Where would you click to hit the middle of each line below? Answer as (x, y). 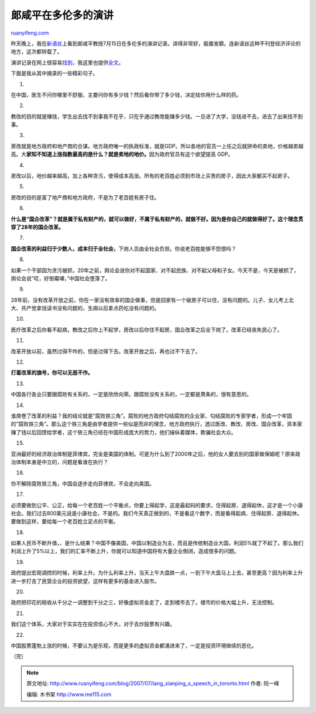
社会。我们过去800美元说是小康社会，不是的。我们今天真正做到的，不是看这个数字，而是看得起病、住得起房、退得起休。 (157, 513)
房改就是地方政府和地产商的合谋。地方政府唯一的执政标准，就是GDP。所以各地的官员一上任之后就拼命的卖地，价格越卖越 (157, 146)
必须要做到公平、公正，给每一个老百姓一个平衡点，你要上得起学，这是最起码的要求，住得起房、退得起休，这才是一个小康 (157, 505)
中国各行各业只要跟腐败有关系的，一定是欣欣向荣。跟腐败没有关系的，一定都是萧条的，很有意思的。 (131, 394)
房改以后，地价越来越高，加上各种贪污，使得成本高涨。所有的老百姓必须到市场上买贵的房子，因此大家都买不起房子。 (152, 176)
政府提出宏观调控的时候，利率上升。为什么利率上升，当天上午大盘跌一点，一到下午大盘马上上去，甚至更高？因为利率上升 (157, 573)
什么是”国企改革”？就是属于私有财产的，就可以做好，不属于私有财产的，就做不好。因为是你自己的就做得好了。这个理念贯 (157, 219)
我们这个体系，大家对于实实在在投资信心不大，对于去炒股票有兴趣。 (93, 624)
